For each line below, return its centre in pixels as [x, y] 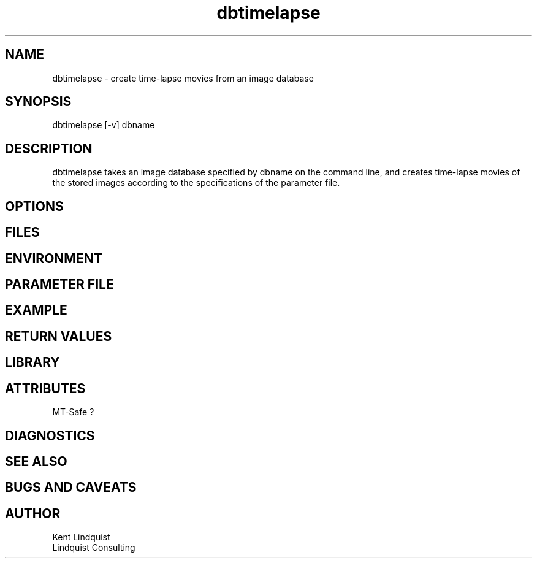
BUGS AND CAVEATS [71, 488]
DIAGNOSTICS [50, 435]
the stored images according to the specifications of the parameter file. [196, 183]
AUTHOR [33, 513]
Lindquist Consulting [94, 548]
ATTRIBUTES [45, 388]
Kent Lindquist [81, 537]
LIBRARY [32, 362]
